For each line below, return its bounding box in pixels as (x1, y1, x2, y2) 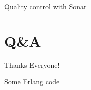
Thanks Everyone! (4, 59, 60, 70)
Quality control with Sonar (4, 1, 87, 11)
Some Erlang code (4, 76, 60, 87)
